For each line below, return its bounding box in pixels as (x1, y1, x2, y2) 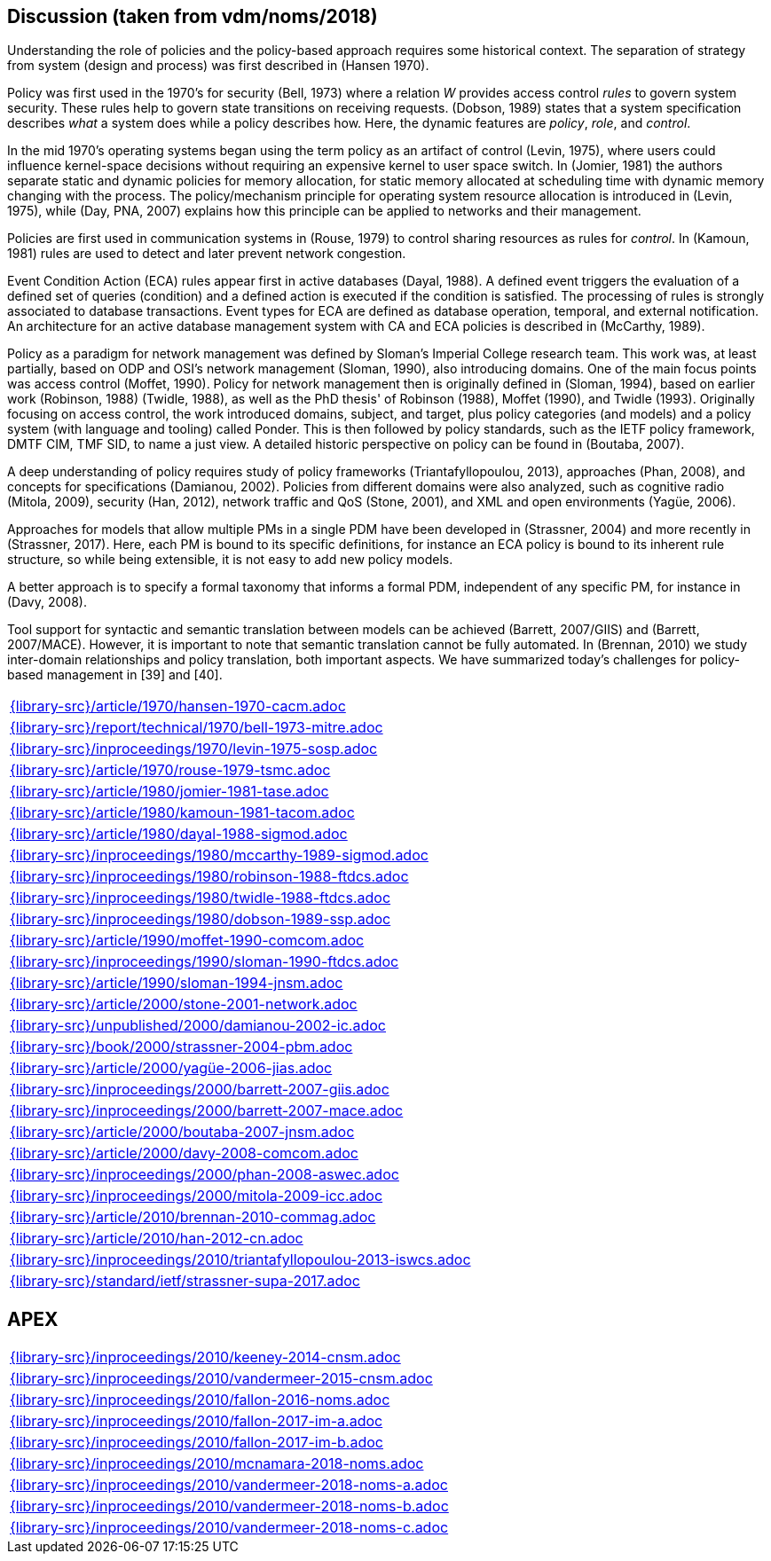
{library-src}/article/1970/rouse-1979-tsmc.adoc (10, 761, 331, 780)
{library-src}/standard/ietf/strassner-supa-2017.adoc (10, 1272, 361, 1290)
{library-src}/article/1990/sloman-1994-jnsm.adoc (10, 974, 343, 992)
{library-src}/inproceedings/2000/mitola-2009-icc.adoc (10, 1187, 383, 1205)
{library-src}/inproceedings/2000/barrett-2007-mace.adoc (10, 1102, 404, 1120)
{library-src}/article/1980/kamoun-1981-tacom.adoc (10, 804, 355, 822)
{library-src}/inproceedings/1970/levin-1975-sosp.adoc (10, 740, 378, 758)
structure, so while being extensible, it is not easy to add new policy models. (7, 552, 453, 568)
